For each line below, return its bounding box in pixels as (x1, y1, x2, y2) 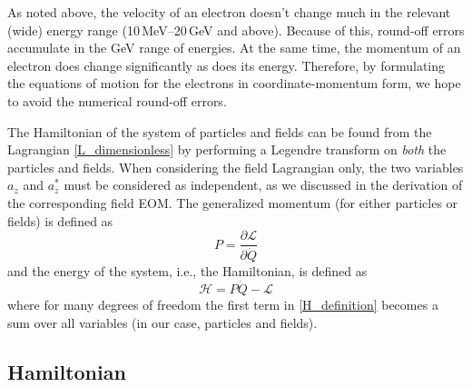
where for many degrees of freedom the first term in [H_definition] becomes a (7, 295, 438, 314)
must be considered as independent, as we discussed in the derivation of (64, 175, 463, 194)
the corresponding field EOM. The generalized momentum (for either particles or (7, 193, 458, 212)
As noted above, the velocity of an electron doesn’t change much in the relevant (7, 3, 451, 21)
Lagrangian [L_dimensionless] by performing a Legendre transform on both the (7, 140, 447, 159)
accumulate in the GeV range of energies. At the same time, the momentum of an (7, 38, 461, 57)
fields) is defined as (7, 211, 113, 230)
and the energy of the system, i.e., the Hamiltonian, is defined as (7, 262, 368, 281)
